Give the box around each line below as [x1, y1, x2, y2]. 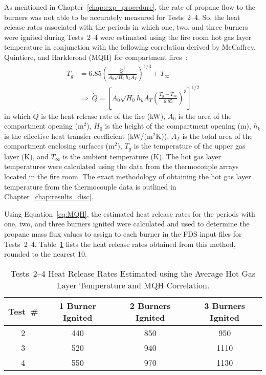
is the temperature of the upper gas [134, 140, 246, 151]
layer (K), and [4, 151, 49, 161]
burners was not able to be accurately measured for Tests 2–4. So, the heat [4, 11, 240, 22]
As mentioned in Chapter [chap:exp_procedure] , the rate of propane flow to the [4, 2, 256, 12]
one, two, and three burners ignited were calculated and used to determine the [4, 218, 250, 229]
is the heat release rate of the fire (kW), [41, 110, 166, 121]
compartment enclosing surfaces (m [4, 140, 115, 151]
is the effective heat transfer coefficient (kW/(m [4, 130, 153, 141]
